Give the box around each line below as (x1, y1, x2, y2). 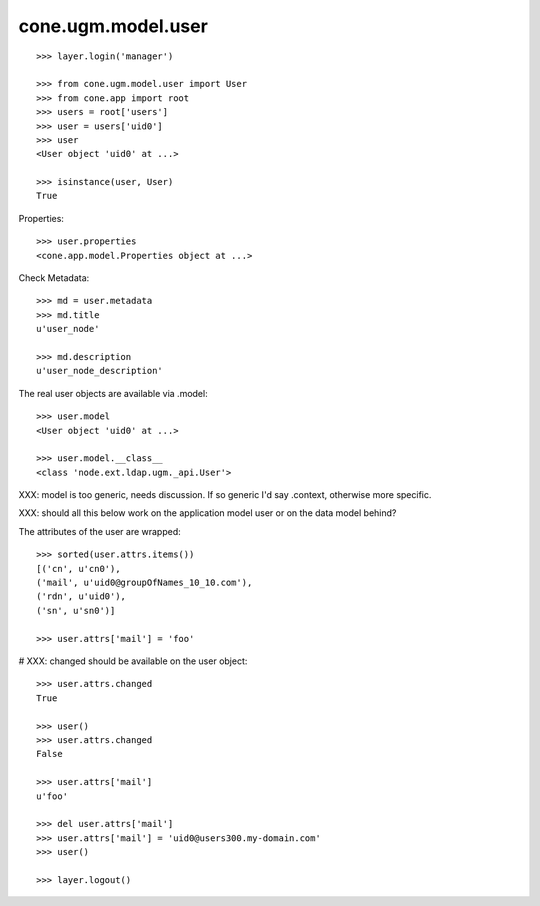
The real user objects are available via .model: (18, 387, 209, 399)
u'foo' (36, 790, 69, 802)
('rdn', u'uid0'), (36, 591, 127, 602)
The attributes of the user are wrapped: (18, 525, 182, 537)
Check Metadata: (18, 272, 90, 284)
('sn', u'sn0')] (36, 605, 116, 616)
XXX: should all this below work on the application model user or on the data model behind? (18, 507, 397, 519)
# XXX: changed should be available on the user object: (18, 655, 248, 667)
